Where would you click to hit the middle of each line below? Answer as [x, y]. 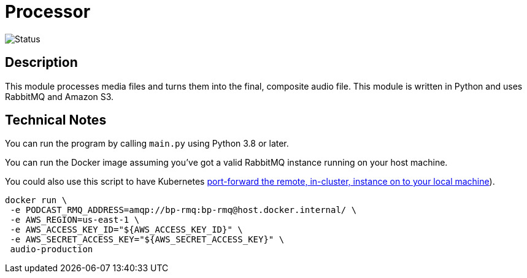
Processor [48, 12]
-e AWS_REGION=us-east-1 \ [75, 220]
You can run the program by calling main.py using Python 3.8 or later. [147, 144]
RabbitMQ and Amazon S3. [60, 96]
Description [41, 63]
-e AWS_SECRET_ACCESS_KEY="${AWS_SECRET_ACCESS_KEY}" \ [147, 240]
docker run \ [36, 200]
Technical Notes [56, 120]
